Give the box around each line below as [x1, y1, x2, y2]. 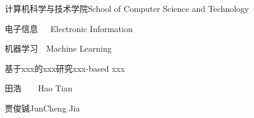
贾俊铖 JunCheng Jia [5, 101, 80, 114]
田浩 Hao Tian [5, 82, 72, 94]
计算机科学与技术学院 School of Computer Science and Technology [5, 2, 249, 14]
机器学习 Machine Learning [5, 42, 112, 55]
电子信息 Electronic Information [5, 22, 133, 34]
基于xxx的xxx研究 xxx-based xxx [5, 62, 125, 74]
